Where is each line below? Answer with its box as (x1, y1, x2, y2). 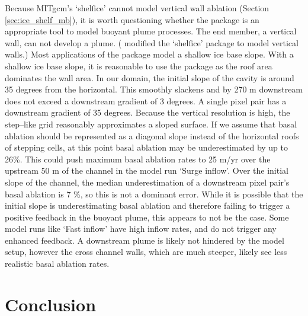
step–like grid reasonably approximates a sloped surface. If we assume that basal (5, 117, 297, 130)
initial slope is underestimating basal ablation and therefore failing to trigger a (5, 199, 290, 212)
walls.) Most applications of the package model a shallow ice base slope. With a (5, 48, 294, 60)
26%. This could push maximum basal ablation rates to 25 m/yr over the (5, 152, 271, 165)
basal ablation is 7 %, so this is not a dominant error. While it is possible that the (5, 187, 303, 200)
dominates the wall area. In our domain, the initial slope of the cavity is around (5, 71, 294, 84)
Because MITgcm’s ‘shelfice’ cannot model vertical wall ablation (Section (5, 2, 269, 14)
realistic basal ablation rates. (5, 257, 110, 270)
